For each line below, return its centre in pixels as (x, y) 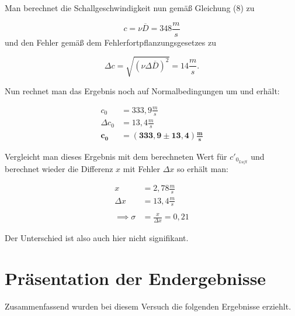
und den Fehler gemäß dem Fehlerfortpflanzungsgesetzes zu (111, 42)
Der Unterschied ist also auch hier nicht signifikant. (97, 237)
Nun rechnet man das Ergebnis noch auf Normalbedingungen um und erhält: (142, 90)
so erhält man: (203, 169)
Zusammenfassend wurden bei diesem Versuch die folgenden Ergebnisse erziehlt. (148, 306)
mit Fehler (141, 169)
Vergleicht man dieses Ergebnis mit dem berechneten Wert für (116, 156)
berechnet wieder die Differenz (59, 169)
